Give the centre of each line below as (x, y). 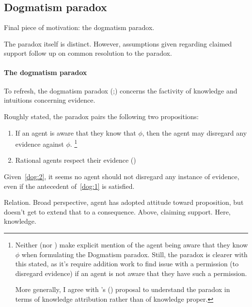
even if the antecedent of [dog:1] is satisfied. (69, 186)
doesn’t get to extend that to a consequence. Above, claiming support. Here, (117, 211)
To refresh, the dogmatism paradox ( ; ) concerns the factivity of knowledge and (121, 90)
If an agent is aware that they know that (76, 132)
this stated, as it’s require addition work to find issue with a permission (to (127, 264)
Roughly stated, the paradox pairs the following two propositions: (101, 116)
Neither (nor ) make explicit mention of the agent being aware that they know (132, 244)
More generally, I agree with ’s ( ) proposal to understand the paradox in (123, 289)
